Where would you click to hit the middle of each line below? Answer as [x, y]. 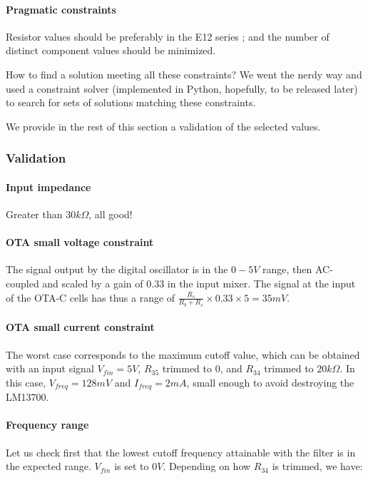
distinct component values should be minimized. [111, 50]
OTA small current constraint [80, 327]
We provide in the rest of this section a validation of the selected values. [163, 126]
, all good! [111, 214]
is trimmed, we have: [317, 466]
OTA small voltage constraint [80, 242]
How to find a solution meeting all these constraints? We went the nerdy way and [184, 74]
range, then [287, 269]
